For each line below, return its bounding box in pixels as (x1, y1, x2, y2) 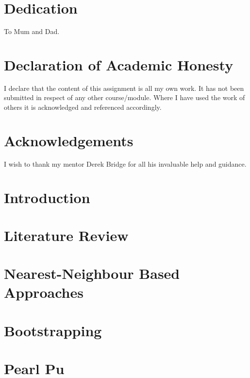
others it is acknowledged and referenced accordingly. (4, 102, 162, 112)
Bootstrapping (4, 320, 102, 340)
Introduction (4, 187, 90, 207)
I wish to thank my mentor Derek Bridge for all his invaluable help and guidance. (4, 158, 247, 169)
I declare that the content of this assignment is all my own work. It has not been (4, 83, 244, 93)
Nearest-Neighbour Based (4, 263, 180, 283)
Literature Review (4, 225, 129, 245)
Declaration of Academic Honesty (4, 54, 233, 74)
